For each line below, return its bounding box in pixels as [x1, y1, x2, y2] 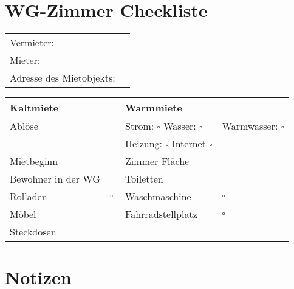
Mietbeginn [10, 154, 58, 169]
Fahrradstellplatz [125, 207, 197, 221]
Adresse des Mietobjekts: [10, 71, 115, 85]
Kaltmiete [10, 100, 59, 115]
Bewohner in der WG [10, 172, 100, 186]
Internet [171, 136, 206, 151]
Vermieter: [10, 35, 54, 50]
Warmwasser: [222, 119, 278, 133]
